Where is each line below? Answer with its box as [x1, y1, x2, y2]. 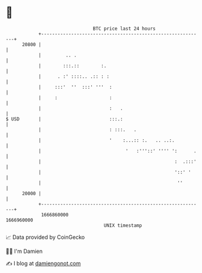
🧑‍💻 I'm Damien [5, 247, 43, 255]
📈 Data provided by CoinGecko [5, 233, 85, 241]
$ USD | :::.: [5, 116, 123, 122]
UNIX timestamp [103, 222, 142, 229]
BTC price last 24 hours [92, 26, 156, 32]
